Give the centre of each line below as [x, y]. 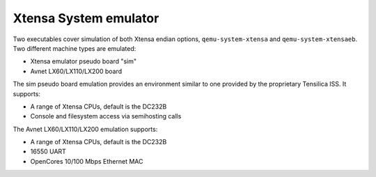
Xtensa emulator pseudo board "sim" [84, 61]
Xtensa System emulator [86, 18]
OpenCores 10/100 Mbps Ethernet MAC [87, 161]
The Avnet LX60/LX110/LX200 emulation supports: [85, 129]
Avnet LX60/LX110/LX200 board [76, 71]
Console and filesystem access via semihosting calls [106, 116]
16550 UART [48, 152]
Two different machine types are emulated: [75, 48]
